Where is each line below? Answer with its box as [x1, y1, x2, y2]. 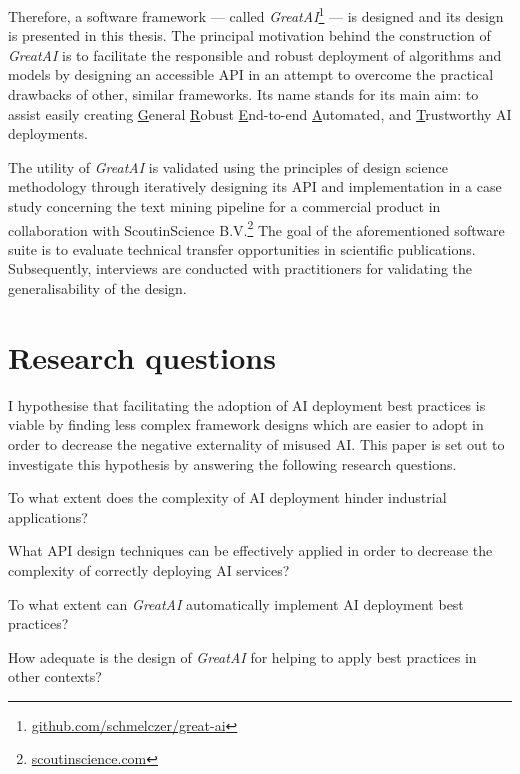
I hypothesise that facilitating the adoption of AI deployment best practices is [8, 394, 486, 415]
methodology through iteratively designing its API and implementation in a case [8, 176, 502, 197]
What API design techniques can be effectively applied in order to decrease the [8, 540, 493, 561]
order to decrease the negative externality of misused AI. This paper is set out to [8, 433, 505, 454]
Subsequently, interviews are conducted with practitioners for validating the [8, 258, 473, 279]
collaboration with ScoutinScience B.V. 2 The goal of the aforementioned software [8, 216, 505, 240]
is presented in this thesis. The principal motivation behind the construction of [8, 25, 491, 46]
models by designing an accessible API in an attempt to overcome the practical [8, 64, 494, 85]
